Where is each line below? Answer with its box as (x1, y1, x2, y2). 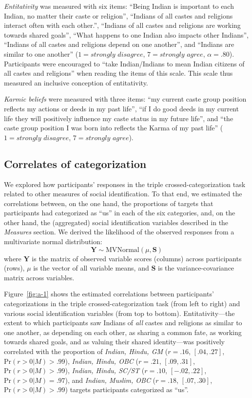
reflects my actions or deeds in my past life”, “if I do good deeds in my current (4, 103, 239, 113)
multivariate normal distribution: (4, 236, 102, 247)
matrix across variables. (4, 272, 75, 282)
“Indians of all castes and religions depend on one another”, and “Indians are (4, 39, 234, 49)
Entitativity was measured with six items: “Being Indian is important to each (4, 1, 234, 11)
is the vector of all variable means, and (33, 263, 149, 273)
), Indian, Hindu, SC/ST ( (65, 365, 145, 376)
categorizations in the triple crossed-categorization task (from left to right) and (4, 298, 240, 309)
